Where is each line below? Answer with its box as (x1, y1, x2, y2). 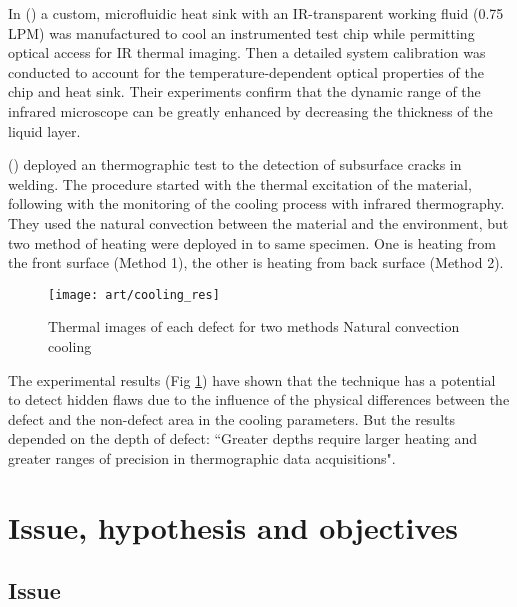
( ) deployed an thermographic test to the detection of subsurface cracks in (8, 154, 462, 175)
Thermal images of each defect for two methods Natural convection (48, 316, 460, 337)
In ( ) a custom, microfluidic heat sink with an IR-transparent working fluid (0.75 (8, 3, 504, 23)
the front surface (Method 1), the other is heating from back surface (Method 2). (8, 252, 504, 273)
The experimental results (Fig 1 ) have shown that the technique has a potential (8, 369, 496, 390)
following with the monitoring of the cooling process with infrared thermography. (8, 193, 505, 214)
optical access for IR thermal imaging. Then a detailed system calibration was (8, 42, 486, 63)
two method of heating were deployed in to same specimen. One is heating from (8, 232, 496, 253)
